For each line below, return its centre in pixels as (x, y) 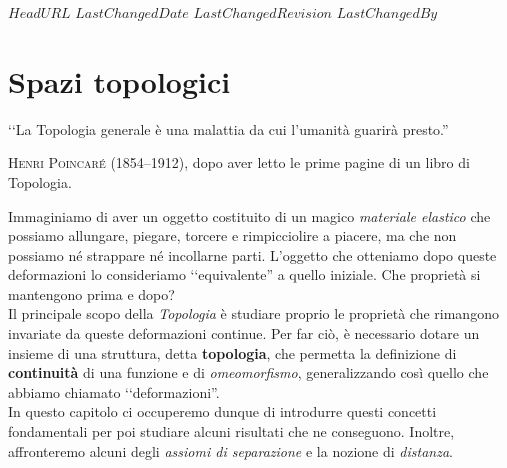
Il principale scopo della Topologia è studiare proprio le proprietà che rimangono (253, 313)
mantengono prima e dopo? (91, 293)
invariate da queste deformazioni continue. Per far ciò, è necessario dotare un (244, 333)
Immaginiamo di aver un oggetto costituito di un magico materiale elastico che (249, 215)
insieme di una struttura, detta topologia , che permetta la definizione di (232, 352)
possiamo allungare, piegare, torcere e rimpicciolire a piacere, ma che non (232, 235)
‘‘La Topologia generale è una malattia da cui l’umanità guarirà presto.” (228, 128)
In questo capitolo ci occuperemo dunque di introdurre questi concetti (222, 411)
